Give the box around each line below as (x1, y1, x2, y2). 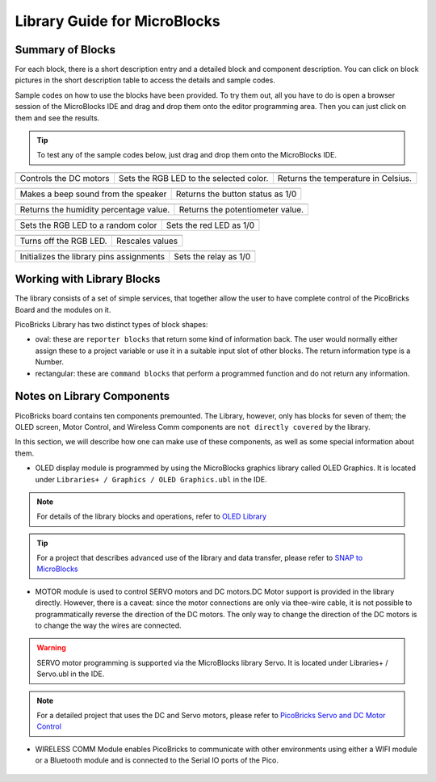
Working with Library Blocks (15, 272, 161, 286)
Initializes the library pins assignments (19, 250, 166, 262)
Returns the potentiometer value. (178, 204, 304, 215)
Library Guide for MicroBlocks (15, 12, 221, 30)
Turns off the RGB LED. (19, 235, 108, 246)
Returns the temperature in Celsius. (277, 172, 412, 183)
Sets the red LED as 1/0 (166, 219, 255, 230)
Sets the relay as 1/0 (174, 250, 251, 262)
